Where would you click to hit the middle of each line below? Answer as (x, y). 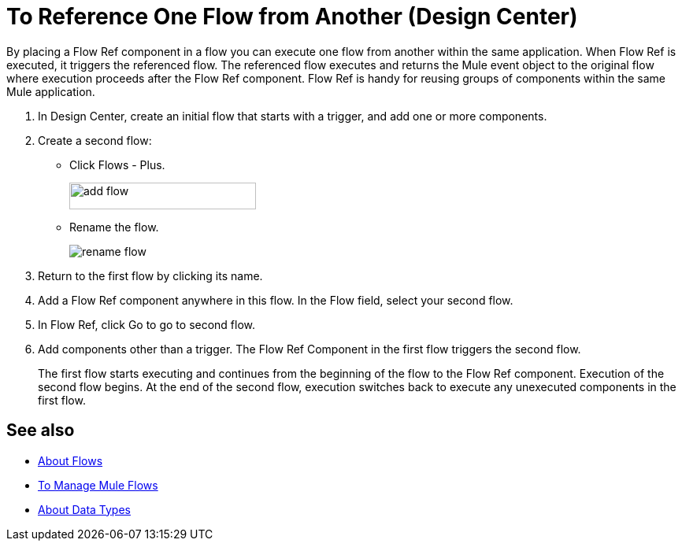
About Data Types (84, 509)
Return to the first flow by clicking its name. (150, 275)
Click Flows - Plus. (117, 164)
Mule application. (51, 91)
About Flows (70, 460)
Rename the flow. (114, 227)
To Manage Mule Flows (98, 485)
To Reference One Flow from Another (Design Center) (292, 17)
